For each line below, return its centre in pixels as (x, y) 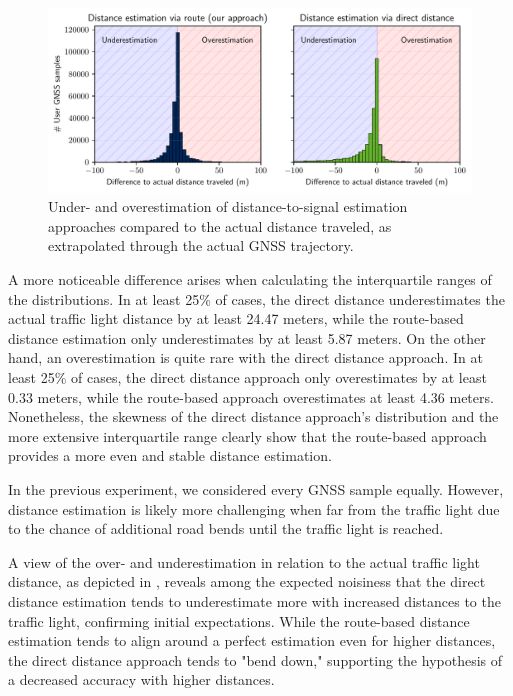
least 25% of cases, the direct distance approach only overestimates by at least (247, 377)
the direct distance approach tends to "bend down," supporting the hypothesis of (255, 659)
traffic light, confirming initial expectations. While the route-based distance (239, 620)
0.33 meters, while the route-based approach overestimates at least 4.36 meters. (251, 396)
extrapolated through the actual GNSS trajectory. (201, 245)
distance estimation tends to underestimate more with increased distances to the (254, 600)
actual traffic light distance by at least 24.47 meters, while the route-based (236, 318)
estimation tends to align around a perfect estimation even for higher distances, (252, 640)
